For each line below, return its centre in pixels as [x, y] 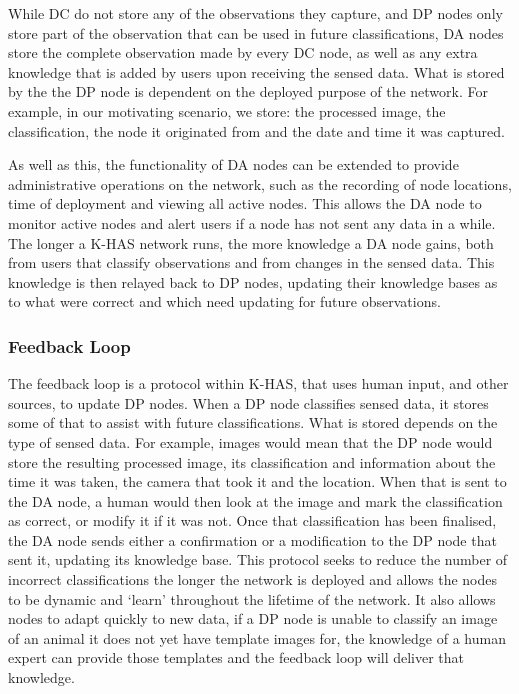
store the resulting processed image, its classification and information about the [252, 461]
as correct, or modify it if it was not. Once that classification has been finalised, [252, 520]
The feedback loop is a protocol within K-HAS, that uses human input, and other [258, 383]
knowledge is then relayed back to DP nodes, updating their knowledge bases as [253, 281]
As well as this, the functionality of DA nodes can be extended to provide [233, 164]
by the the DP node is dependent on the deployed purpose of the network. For [248, 91]
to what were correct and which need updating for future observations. [224, 301]
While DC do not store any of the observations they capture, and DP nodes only [255, 13]
